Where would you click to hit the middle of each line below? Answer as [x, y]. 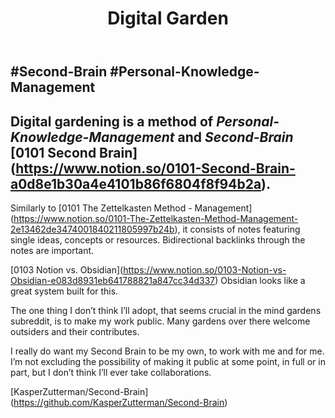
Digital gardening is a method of [112, 121]
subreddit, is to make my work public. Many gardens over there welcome [160, 321]
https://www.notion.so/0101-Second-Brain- [155, 168]
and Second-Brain [235, 137]
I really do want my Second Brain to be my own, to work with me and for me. [167, 351]
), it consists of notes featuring [237, 229]
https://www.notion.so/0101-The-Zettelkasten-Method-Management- [156, 218]
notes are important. [52, 250]
